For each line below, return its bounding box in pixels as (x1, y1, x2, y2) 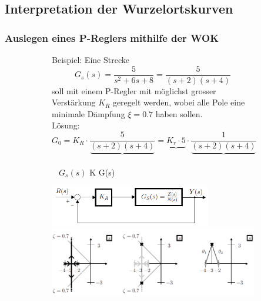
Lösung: (52, 119, 80, 131)
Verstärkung (52, 96, 96, 108)
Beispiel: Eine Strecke (52, 54, 129, 65)
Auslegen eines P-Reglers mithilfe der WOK (5, 30, 219, 45)
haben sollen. (155, 107, 203, 120)
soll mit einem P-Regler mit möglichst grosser (52, 84, 216, 97)
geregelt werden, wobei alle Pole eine (112, 96, 245, 108)
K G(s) (89, 166, 115, 178)
